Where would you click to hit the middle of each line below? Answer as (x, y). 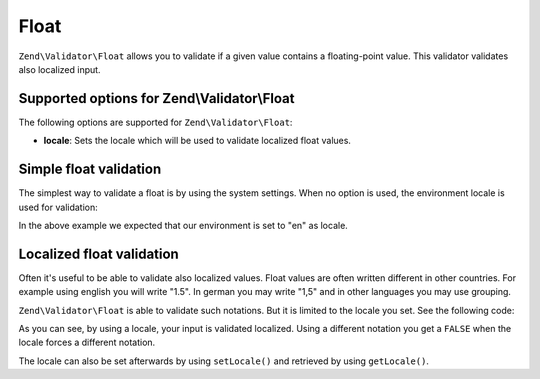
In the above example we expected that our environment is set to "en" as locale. (183, 225)
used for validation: (58, 207)
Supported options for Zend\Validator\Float (156, 98)
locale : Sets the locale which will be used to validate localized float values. (197, 141)
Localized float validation (98, 253)
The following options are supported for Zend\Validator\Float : (155, 122)
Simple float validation (90, 169)
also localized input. (59, 69)
